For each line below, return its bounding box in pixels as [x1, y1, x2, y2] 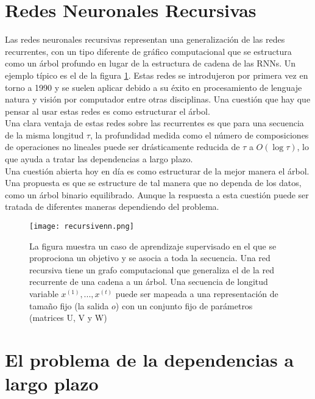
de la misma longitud [5, 128, 84, 141]
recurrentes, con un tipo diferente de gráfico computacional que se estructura [5, 45, 292, 57]
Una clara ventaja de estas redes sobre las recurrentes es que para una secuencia [5, 117, 304, 129]
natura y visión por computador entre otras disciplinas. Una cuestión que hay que [5, 93, 311, 106]
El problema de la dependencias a [5, 347, 294, 372]
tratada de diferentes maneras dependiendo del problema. [5, 200, 219, 213]
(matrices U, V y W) [29, 311, 107, 324]
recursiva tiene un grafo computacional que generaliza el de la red [29, 263, 274, 276]
